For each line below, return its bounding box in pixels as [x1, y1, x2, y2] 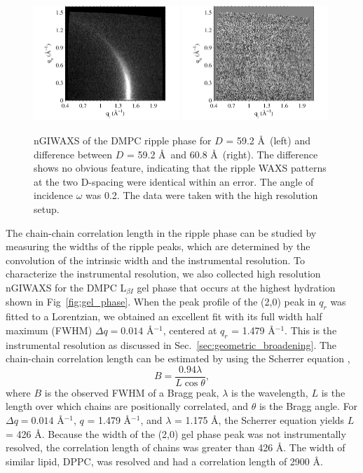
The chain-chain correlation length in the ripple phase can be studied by [6, 225, 317, 240]
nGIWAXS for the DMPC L [6, 280, 127, 294]
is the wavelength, [231, 385, 308, 399]
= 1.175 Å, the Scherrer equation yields [174, 413, 345, 427]
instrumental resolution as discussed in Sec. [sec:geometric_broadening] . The [6, 337, 337, 352]
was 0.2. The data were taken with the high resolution [85, 188, 318, 203]
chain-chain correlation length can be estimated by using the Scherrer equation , [6, 351, 350, 366]
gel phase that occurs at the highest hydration [137, 280, 336, 294]
